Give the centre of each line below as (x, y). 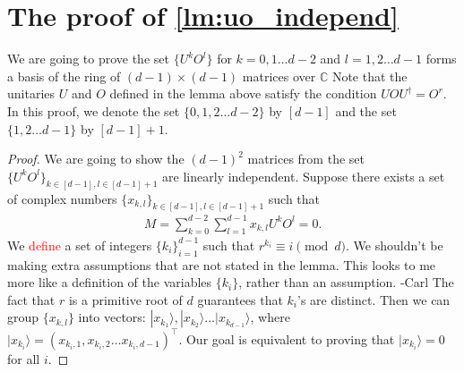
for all (24, 358)
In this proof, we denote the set (94, 110)
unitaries (31, 93)
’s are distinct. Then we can (374, 299)
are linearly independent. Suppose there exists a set (304, 176)
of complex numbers (62, 198)
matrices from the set (306, 159)
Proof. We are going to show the (96, 159)
